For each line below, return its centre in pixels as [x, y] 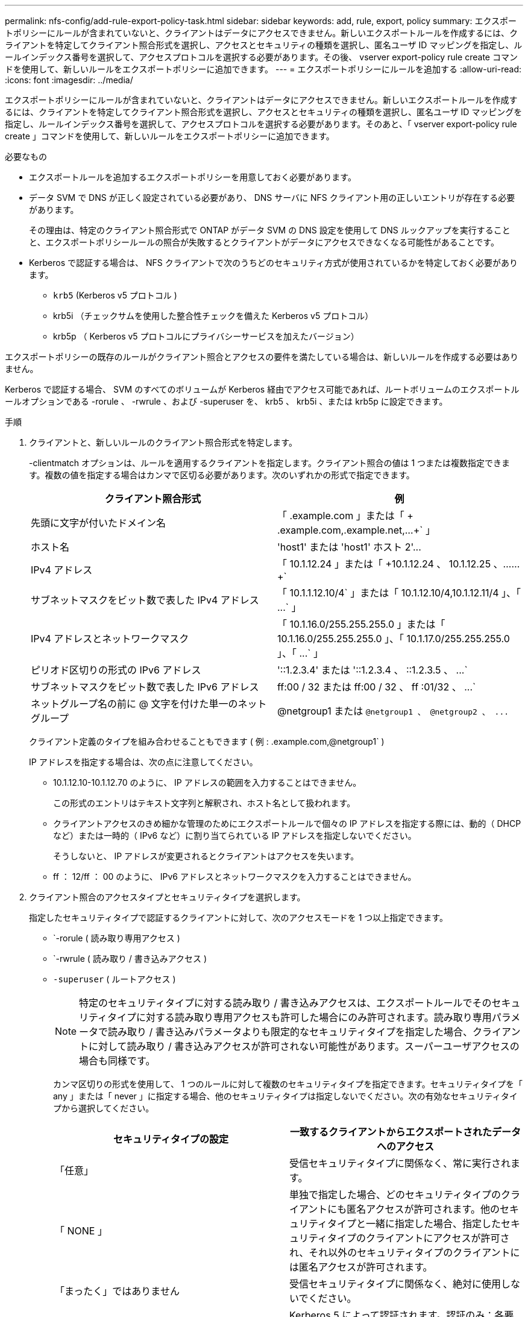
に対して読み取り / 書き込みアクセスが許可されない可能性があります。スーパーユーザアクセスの [304, 1046]
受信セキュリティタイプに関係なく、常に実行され [400, 1163]
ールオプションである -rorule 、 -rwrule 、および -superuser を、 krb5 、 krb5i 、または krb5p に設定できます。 [226, 401]
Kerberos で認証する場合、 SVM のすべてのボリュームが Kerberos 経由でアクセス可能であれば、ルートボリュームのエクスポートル [262, 389]
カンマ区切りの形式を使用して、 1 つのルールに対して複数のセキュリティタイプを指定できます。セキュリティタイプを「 [288, 1084]
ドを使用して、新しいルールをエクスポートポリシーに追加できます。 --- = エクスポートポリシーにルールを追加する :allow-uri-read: [263, 69]
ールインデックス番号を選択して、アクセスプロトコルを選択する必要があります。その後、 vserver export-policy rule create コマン [261, 57]
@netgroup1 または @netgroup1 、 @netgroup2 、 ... [393, 711]
